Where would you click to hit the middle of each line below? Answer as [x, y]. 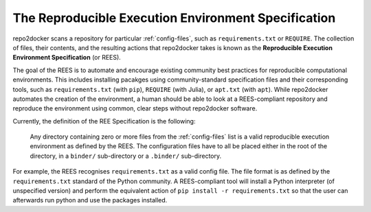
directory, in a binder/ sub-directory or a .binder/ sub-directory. [126, 156]
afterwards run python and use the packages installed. [90, 200]
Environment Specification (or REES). [67, 58]
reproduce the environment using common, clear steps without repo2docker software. [135, 108]
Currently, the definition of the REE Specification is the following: [104, 121]
